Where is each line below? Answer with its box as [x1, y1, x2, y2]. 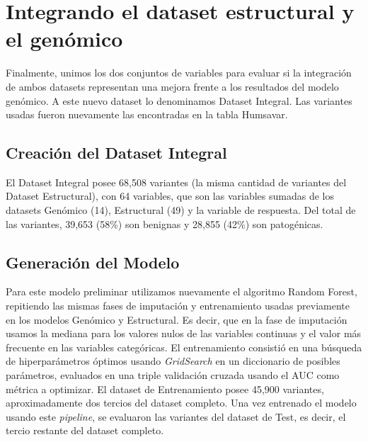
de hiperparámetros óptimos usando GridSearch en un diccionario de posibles [6, 353, 340, 368]
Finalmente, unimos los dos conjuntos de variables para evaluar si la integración [6, 65, 352, 80]
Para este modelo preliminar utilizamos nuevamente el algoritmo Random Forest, [6, 284, 357, 299]
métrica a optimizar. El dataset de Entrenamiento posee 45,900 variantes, [6, 381, 324, 396]
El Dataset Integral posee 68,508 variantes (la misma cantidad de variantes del [6, 174, 347, 189]
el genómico [6, 24, 123, 53]
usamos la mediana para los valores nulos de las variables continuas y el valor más [6, 326, 362, 341]
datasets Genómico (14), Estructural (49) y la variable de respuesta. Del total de [6, 203, 356, 217]
